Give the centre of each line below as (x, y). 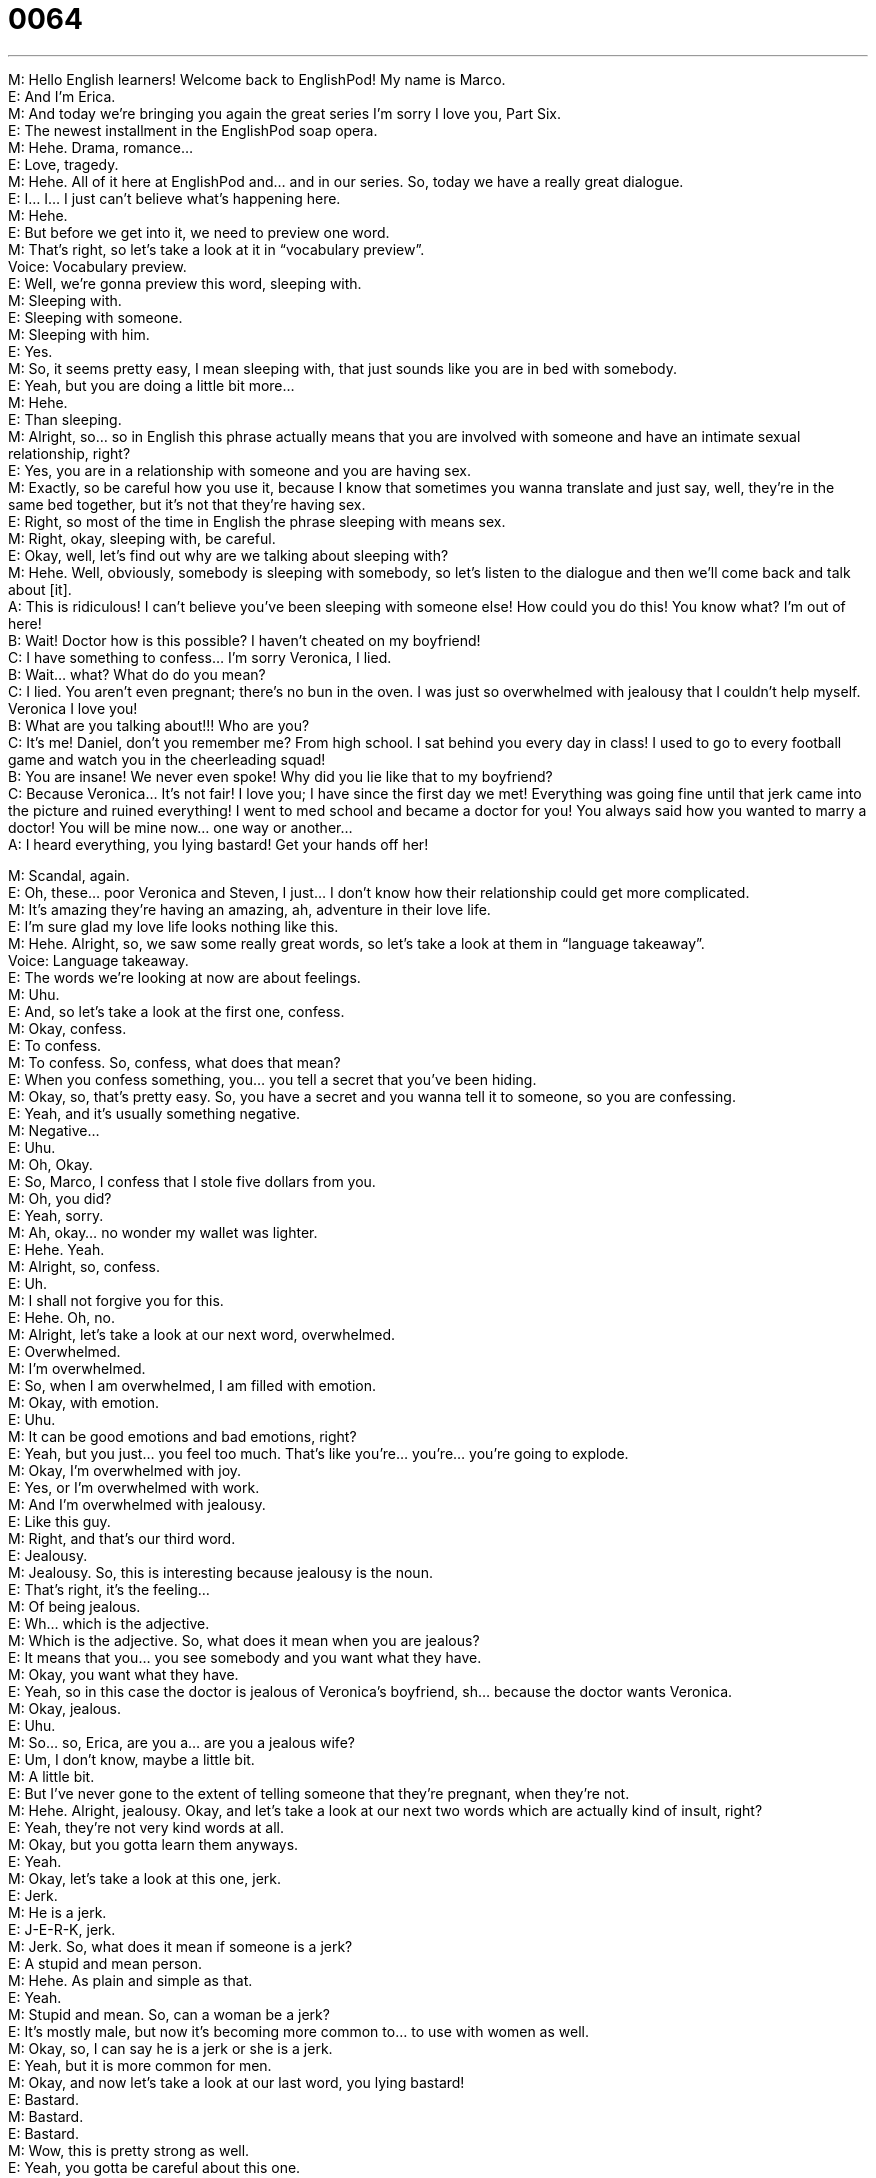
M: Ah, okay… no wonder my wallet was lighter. (163, 1232)
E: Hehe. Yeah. (56, 1249)
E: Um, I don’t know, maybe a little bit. (131, 1759)
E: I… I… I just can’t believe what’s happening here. (174, 198)
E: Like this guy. (59, 1521)
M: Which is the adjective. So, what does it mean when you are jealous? (244, 1640)
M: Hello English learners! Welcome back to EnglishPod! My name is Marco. (257, 79)
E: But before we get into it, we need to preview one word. (199, 232)
